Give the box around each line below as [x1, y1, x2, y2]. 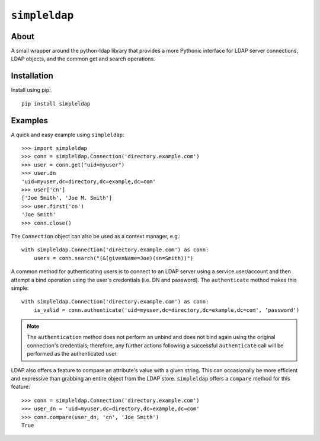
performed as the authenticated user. [27, 350, 118, 357]
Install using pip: [11, 87, 52, 94]
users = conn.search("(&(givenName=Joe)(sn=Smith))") [33, 255, 194, 261]
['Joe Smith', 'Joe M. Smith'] [21, 194, 113, 202]
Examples [11, 116, 49, 126]
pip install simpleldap [21, 100, 91, 107]
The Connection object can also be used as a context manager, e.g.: [11, 232, 181, 239]
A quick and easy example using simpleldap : [11, 131, 124, 138]
